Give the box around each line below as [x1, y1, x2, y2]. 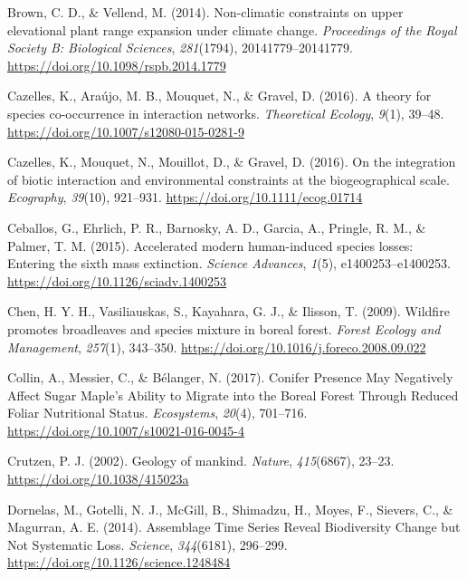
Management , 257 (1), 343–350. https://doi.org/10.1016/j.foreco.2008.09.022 [7, 337, 426, 356]
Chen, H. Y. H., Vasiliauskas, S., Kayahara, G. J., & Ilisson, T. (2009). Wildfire [7, 302, 450, 321]
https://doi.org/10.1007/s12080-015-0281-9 [7, 121, 244, 140]
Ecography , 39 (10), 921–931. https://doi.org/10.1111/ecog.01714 [7, 188, 363, 207]
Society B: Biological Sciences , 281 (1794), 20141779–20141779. [7, 38, 353, 57]
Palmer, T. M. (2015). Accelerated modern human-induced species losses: [7, 236, 414, 255]
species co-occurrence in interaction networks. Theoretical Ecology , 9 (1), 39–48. [7, 103, 444, 122]
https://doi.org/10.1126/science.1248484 [7, 553, 231, 572]
